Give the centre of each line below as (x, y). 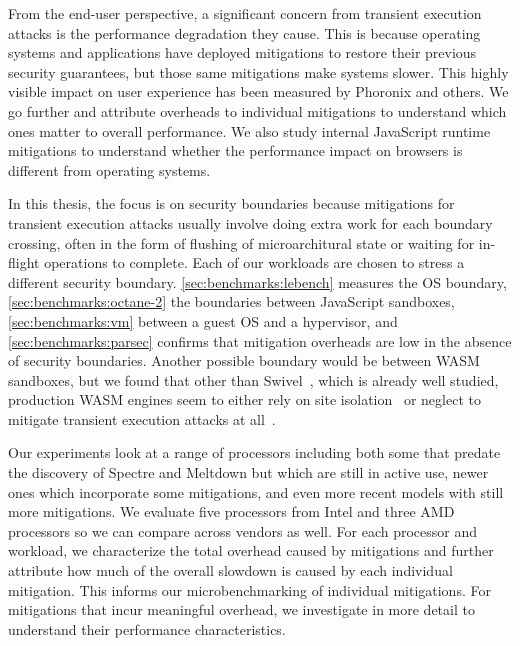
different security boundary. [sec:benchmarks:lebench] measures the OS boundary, (257, 281)
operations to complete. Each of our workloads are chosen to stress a (254, 262)
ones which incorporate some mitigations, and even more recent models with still (256, 491)
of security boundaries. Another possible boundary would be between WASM (244, 360)
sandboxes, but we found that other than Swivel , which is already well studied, (253, 379)
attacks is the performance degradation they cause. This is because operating (244, 32)
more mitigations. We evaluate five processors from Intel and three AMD (231, 511)
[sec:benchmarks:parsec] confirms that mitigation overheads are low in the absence (260, 340)
